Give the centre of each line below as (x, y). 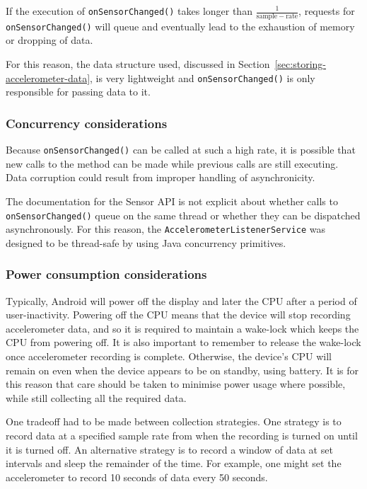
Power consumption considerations (106, 274)
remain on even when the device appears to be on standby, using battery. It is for (182, 370)
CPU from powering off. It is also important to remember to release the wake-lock (183, 342)
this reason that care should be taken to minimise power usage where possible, (176, 384)
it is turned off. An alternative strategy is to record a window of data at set (169, 449)
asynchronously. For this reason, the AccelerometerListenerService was (166, 229)
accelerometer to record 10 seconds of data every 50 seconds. (137, 477)
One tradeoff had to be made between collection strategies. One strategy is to (174, 421)
